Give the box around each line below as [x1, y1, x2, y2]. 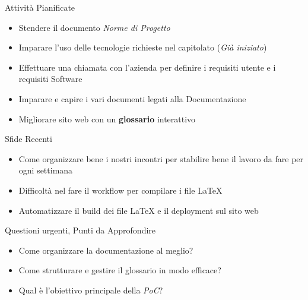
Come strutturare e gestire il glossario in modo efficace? [18, 264, 221, 276]
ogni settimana [18, 164, 73, 176]
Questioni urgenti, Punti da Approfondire [5, 224, 156, 236]
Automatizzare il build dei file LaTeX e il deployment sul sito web [18, 204, 259, 216]
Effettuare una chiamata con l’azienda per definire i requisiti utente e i [18, 61, 276, 73]
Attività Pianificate [5, 1, 75, 13]
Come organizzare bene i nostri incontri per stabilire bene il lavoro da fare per [18, 152, 304, 165]
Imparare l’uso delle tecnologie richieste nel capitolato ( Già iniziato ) [18, 41, 267, 53]
